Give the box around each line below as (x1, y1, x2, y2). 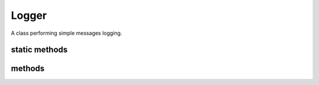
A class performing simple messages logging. (11, 30, 122, 37)
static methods (11, 45, 68, 55)
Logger (11, 9, 47, 22)
